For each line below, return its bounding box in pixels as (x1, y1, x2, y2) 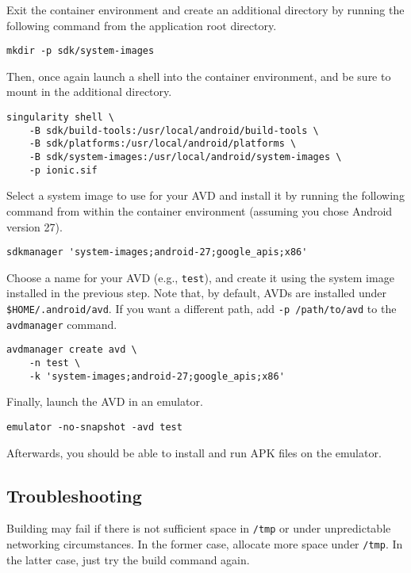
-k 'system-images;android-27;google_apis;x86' (29, 370, 285, 382)
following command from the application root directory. (6, 17, 277, 33)
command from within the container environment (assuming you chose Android (6, 202, 393, 219)
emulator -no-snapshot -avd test (6, 421, 182, 433)
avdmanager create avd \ (6, 344, 137, 356)
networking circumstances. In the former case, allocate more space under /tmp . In (6, 535, 403, 552)
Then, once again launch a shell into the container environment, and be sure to (6, 67, 391, 84)
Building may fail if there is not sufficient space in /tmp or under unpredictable (6, 520, 391, 537)
